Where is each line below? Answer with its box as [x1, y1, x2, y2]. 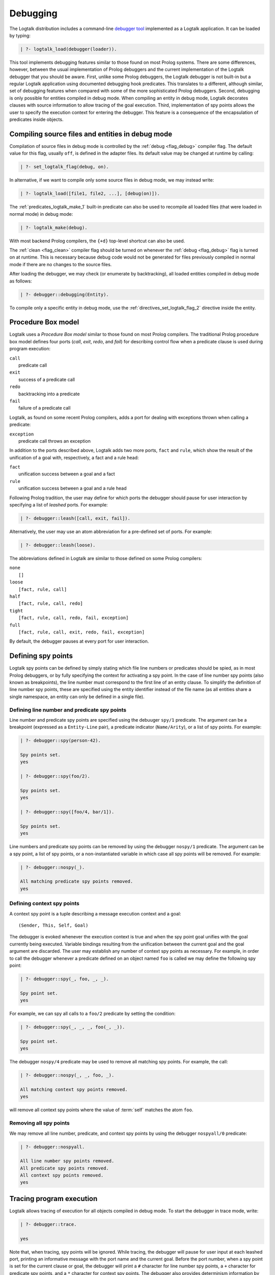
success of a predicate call [18, 376, 75, 382]
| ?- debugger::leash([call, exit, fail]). [20, 516, 131, 521]
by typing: [9, 32, 31, 38]
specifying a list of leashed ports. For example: [9, 502, 108, 508]
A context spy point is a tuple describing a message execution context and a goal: [9, 910, 181, 916]
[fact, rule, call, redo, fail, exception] [18, 615, 129, 621]
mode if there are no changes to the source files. [9, 261, 112, 267]
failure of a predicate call [18, 405, 71, 411]
